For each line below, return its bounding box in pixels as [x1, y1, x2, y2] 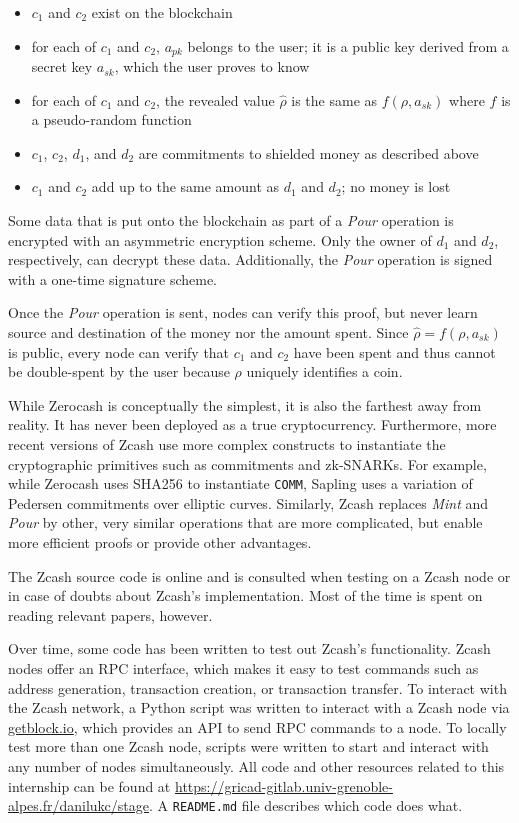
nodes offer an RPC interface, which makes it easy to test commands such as [8, 657, 479, 678]
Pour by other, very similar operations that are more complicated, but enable [8, 512, 483, 533]
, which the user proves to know [114, 56, 310, 77]
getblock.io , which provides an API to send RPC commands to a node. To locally [8, 716, 507, 737]
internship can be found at [8, 775, 171, 796]
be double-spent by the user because [8, 361, 230, 382]
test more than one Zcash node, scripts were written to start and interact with [8, 736, 489, 757]
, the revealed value [156, 89, 275, 110]
